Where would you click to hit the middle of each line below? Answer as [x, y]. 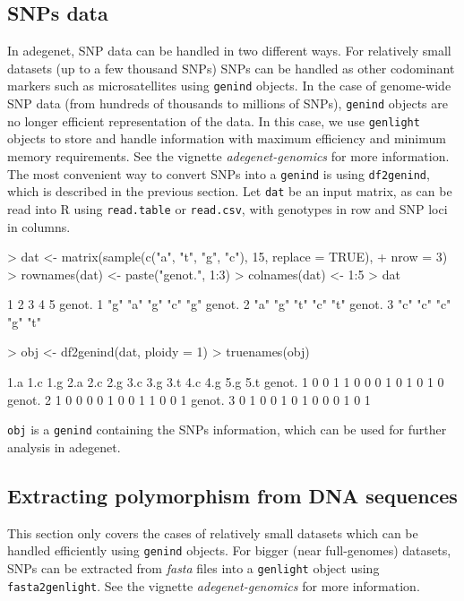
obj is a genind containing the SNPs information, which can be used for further [227, 429]
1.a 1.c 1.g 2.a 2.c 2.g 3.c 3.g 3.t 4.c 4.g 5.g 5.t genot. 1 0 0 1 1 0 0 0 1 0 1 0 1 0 [226, 382]
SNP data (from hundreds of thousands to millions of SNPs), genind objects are [228, 103]
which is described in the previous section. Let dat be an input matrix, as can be [230, 191]
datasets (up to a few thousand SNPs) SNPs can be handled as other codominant [231, 68]
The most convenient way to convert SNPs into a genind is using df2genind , [219, 173]
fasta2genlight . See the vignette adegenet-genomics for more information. [214, 585]
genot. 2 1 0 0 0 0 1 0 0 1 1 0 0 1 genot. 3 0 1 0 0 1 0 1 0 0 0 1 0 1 [189, 399]
